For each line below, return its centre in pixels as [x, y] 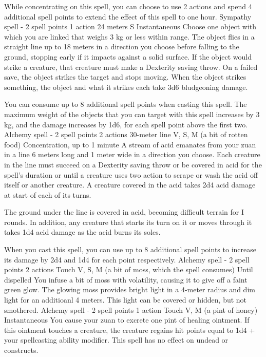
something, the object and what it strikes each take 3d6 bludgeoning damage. [126, 87]
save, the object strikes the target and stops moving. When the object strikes [125, 77]
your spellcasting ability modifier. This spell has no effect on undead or [116, 340]
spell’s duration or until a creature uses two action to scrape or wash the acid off [131, 174]
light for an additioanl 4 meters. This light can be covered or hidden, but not [126, 300]
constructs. [21, 350]
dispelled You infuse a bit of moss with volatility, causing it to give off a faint [126, 279]
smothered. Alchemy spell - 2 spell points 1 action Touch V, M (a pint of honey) [131, 309]
